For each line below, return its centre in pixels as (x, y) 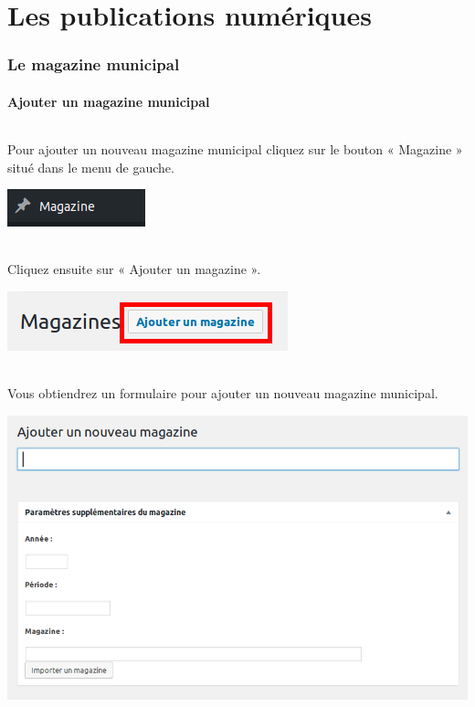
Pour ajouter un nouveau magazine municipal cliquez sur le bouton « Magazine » (235, 149)
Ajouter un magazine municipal (109, 101)
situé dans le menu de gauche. (91, 167)
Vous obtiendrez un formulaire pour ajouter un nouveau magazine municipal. (223, 393)
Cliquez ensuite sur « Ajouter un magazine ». (134, 269)
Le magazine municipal (94, 64)
